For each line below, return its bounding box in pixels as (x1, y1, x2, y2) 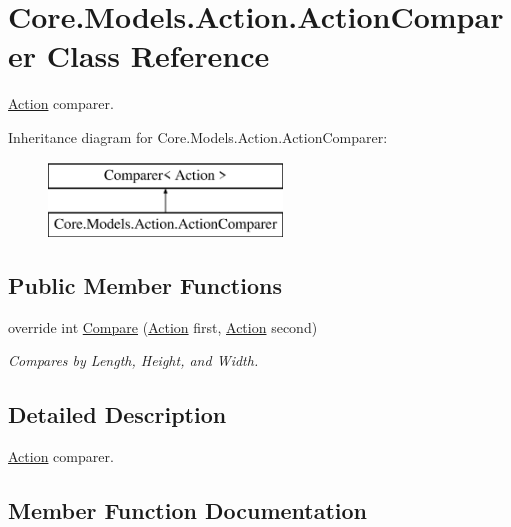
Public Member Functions (8, 270, 282, 301)
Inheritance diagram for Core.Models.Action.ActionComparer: (8, 126, 388, 147)
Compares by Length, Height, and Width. (8, 350, 259, 371)
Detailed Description (8, 399, 227, 430)
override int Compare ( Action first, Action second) (8, 316, 318, 337)
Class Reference (46, 35, 270, 76)
